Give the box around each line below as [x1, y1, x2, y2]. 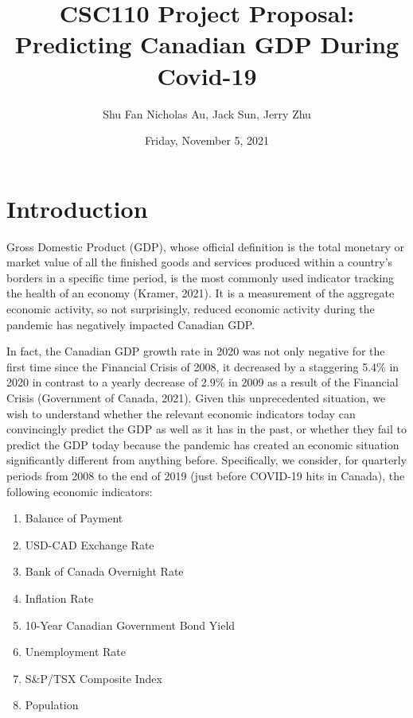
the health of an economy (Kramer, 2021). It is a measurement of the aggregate [6, 285, 395, 301]
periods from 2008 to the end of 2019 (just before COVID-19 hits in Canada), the [6, 467, 405, 483]
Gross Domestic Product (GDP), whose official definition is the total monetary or [6, 238, 405, 254]
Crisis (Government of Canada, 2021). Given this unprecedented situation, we [6, 389, 386, 406]
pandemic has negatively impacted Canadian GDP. [6, 316, 255, 332]
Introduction [6, 192, 148, 224]
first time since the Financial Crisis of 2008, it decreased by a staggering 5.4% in [6, 358, 399, 375]
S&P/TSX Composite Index [25, 669, 162, 686]
